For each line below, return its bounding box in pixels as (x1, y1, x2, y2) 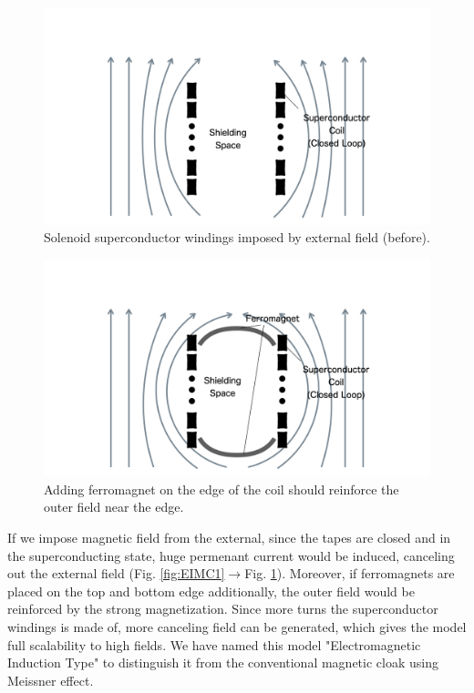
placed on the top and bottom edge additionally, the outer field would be (7, 581, 415, 600)
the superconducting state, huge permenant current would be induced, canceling (7, 545, 455, 565)
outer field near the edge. (44, 497, 184, 516)
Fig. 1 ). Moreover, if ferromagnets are (244, 564, 455, 583)
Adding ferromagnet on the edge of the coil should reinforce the (44, 479, 399, 498)
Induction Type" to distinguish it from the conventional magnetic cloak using (7, 653, 438, 672)
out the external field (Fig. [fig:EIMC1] (7, 564, 225, 583)
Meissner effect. (7, 670, 94, 689)
